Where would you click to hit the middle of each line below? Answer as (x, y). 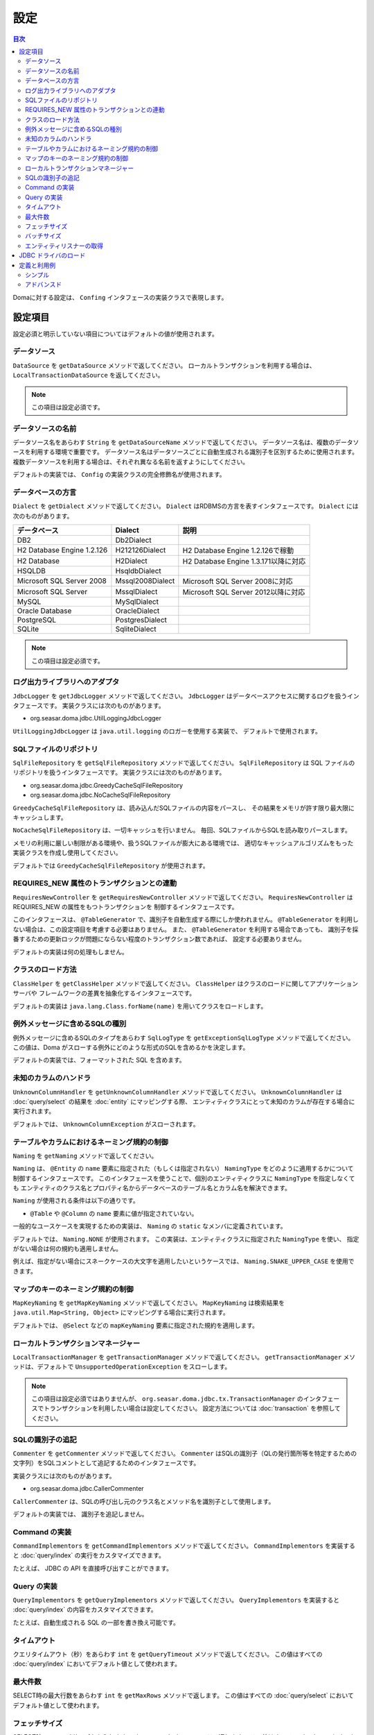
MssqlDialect (136, 592)
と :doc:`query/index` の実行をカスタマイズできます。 (89, 1555)
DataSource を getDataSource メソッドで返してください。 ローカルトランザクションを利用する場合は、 (164, 365)
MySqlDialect (137, 602)
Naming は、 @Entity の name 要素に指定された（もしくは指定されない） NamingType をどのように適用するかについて (183, 1169)
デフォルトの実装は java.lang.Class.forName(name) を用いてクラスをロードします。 (140, 1006)
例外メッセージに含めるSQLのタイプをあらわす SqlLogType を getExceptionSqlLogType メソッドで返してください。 (184, 1038)
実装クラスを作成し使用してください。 (67, 853)
